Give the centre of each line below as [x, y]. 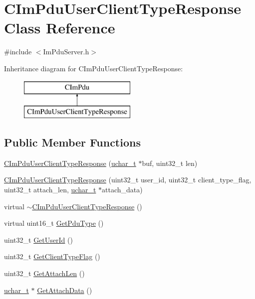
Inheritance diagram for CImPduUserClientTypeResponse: [94, 68]
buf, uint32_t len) [170, 163]
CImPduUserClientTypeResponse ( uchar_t [70, 163]
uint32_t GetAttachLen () [44, 273]
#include [18, 52]
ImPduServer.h [66, 52]
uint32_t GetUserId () [38, 239]
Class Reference [60, 28]
